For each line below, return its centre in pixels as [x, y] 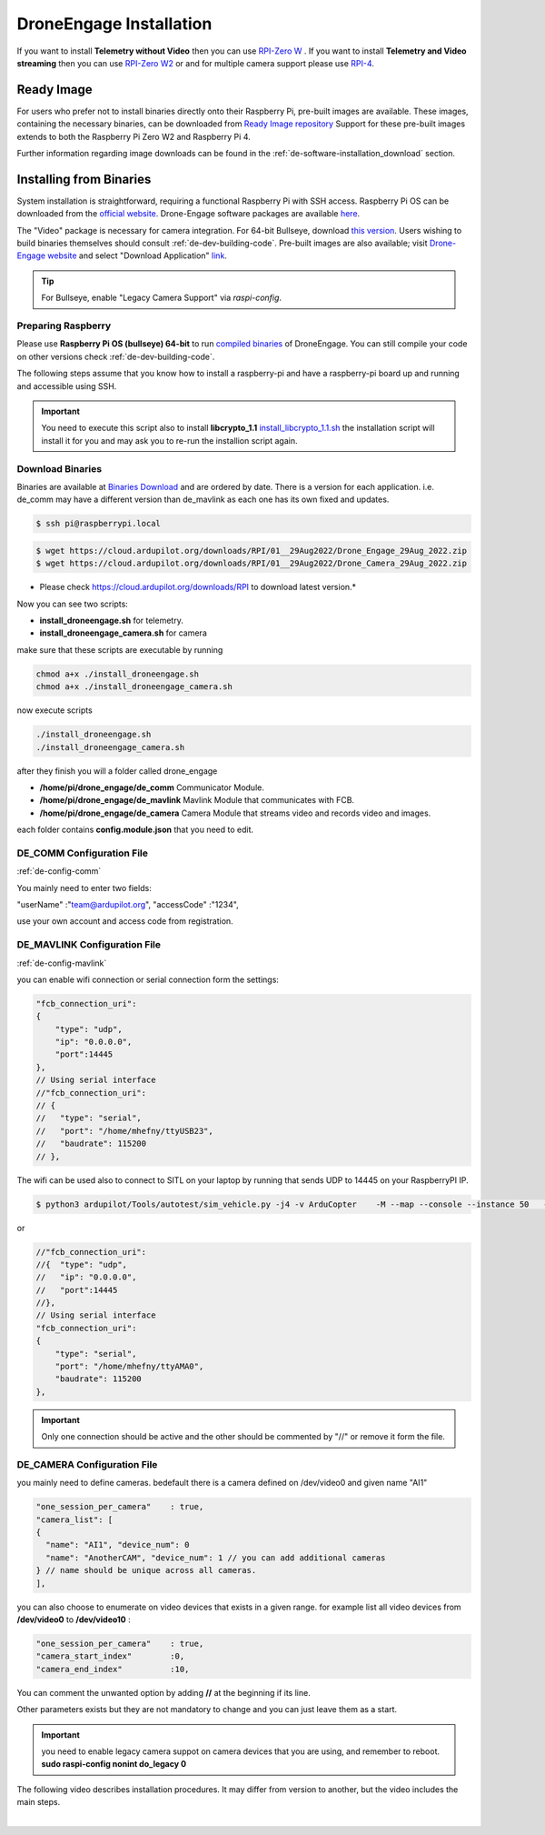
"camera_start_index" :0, [110, 1656]
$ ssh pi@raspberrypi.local [98, 524]
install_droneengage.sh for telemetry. [111, 620]
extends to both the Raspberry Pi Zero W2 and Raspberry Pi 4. [134, 136]
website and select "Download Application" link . [137, 256]
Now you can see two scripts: [73, 604]
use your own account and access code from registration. [125, 921]
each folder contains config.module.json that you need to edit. [135, 830]
